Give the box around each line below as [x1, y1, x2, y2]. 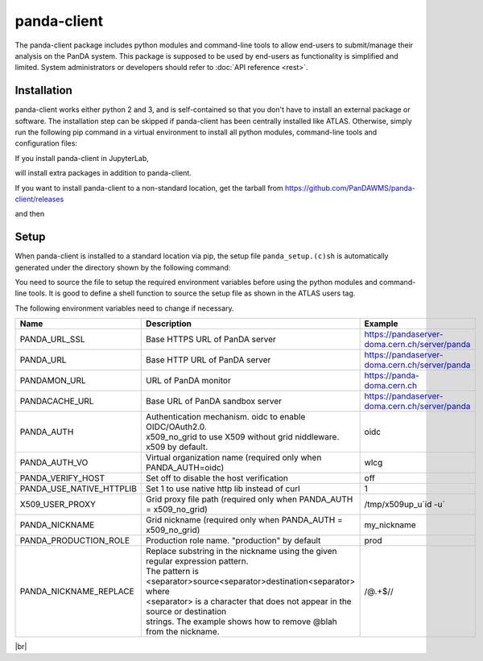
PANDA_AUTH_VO [19, 457, 89, 469]
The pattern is [146, 566, 199, 577]
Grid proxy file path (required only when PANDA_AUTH [146, 494, 353, 505]
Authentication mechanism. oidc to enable [146, 411, 306, 423]
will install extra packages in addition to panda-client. [14, 168, 192, 178]
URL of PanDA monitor [146, 375, 231, 386]
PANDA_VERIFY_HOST [19, 473, 105, 484]
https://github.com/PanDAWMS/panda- [284, 183, 416, 192]
